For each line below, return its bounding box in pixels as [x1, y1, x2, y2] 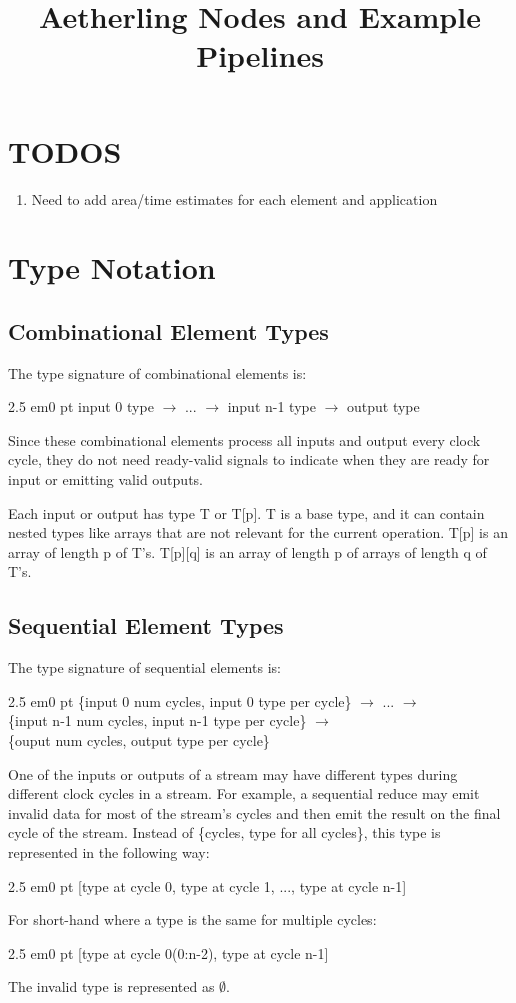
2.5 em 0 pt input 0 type [8, 396, 154, 417]
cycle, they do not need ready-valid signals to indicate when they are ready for [8, 449, 490, 470]
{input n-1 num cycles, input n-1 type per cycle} [8, 710, 307, 731]
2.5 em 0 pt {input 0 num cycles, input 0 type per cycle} [8, 690, 352, 711]
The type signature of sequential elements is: [8, 657, 281, 678]
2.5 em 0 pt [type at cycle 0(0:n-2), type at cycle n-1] [8, 942, 329, 963]
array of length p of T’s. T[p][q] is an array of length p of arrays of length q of [8, 541, 487, 562]
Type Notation [8, 247, 216, 288]
